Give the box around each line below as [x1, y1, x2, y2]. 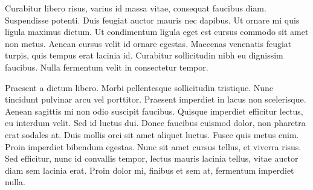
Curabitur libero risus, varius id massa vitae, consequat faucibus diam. [5, 2, 266, 14]
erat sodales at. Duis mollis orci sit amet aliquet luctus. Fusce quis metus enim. [5, 128, 299, 141]
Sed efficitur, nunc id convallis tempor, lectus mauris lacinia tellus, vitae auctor [5, 152, 298, 165]
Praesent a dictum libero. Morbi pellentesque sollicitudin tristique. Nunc [5, 81, 274, 93]
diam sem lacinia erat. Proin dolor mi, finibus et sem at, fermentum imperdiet [5, 163, 294, 176]
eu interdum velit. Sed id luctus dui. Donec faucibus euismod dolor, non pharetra [5, 116, 306, 129]
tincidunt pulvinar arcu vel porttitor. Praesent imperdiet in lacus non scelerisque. [5, 93, 306, 106]
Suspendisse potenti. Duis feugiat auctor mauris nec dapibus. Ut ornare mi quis [5, 13, 300, 26]
